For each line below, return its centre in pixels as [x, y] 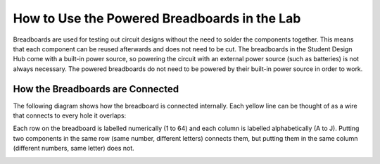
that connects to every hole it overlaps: [70, 115]
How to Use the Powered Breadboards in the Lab [157, 18]
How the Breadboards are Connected [96, 89]
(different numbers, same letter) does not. [74, 149]
